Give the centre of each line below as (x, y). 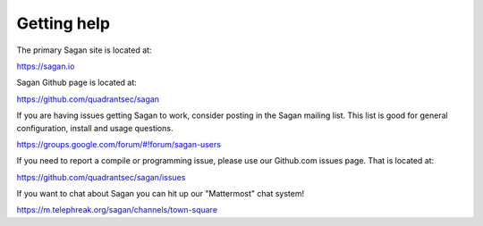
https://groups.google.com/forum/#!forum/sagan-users (119, 144)
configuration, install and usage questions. (95, 128)
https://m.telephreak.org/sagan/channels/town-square (117, 210)
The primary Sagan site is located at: (84, 50)
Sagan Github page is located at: (77, 83)
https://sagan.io (46, 66)
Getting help (64, 23)
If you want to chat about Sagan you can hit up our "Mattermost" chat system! (161, 194)
